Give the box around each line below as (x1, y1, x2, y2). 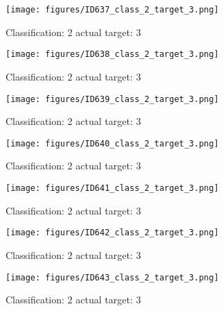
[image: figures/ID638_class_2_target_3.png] (6, 49, 219, 60)
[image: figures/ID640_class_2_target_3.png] (6, 138, 219, 149)
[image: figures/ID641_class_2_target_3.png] (6, 183, 219, 193)
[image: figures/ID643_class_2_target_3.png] (6, 272, 219, 283)
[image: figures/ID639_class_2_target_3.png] (6, 94, 219, 104)
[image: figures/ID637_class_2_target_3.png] (6, 5, 219, 15)
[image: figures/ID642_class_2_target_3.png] (6, 228, 219, 238)
